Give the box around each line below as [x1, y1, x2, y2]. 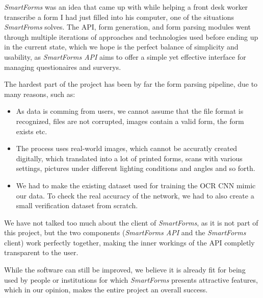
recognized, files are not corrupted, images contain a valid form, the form [16, 115, 244, 126]
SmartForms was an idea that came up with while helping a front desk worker [4, 2, 248, 12]
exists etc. [16, 126, 47, 136]
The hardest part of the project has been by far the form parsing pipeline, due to [4, 79, 258, 89]
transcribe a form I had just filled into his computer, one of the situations [4, 11, 234, 22]
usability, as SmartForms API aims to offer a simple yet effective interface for [4, 51, 246, 62]
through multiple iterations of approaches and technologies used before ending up [4, 31, 258, 42]
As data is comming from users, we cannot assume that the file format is [16, 106, 244, 116]
